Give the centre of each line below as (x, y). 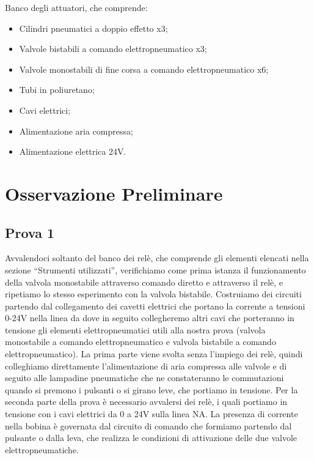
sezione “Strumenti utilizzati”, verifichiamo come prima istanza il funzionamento (155, 269)
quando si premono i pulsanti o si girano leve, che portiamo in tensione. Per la (152, 389)
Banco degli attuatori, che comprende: (76, 7)
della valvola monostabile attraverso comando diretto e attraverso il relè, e (144, 282)
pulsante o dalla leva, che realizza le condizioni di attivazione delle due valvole (151, 438)
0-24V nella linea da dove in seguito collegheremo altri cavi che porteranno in (150, 318)
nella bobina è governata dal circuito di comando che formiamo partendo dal (148, 425)
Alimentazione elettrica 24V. (73, 151)
